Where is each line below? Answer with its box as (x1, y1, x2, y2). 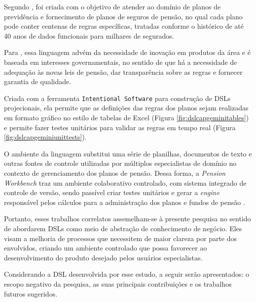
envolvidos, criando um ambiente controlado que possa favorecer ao (4, 243, 207, 253)
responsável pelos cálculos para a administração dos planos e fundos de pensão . (4, 197, 245, 207)
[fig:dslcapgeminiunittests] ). (4, 132, 87, 142)
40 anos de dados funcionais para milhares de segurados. (4, 30, 174, 41)
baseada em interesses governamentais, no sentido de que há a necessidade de (4, 56, 237, 67)
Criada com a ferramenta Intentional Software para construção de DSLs (4, 93, 231, 103)
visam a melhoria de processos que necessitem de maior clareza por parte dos (4, 233, 237, 243)
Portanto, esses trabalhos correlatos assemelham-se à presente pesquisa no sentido (4, 213, 251, 224)
